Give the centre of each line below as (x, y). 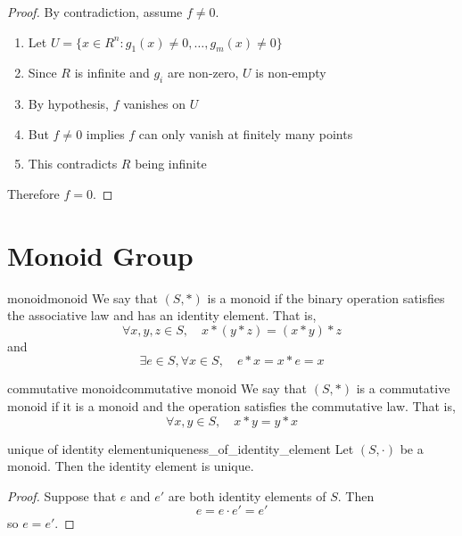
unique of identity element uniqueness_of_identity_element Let (181, 448)
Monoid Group (100, 255)
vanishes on (154, 104)
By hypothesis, (68, 104)
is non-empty (291, 73)
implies (105, 133)
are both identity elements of (247, 495)
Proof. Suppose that (62, 495)
